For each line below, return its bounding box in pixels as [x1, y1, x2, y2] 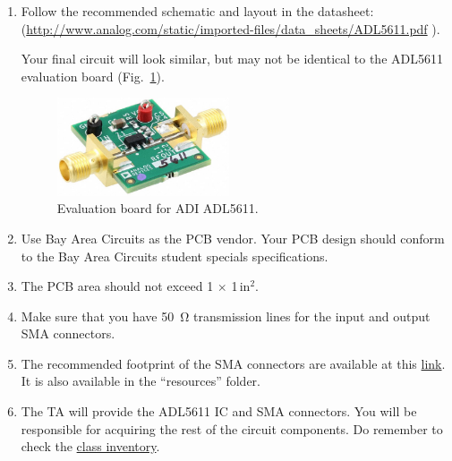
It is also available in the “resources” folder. [21, 371, 260, 390]
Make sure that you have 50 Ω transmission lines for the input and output [21, 306, 431, 325]
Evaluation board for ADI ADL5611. [56, 199, 259, 218]
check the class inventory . [21, 437, 160, 456]
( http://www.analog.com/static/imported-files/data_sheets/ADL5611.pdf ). [21, 19, 440, 38]
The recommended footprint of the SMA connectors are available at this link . [21, 354, 446, 372]
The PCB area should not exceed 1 [21, 277, 214, 295]
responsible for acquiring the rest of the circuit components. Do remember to [21, 419, 443, 438]
